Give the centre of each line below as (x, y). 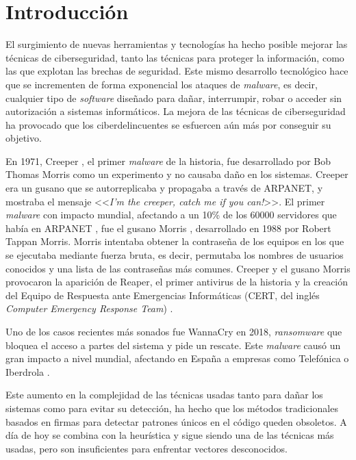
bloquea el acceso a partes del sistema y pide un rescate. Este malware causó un (173, 345)
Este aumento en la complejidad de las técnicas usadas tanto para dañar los (164, 395)
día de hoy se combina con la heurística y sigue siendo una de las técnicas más (170, 435)
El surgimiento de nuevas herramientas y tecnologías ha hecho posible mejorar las (177, 44)
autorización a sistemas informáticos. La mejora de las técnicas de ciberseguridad (176, 111)
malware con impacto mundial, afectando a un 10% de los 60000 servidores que (171, 215)
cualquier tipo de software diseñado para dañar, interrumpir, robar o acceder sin (174, 98)
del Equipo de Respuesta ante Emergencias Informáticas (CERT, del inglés (163, 295)
